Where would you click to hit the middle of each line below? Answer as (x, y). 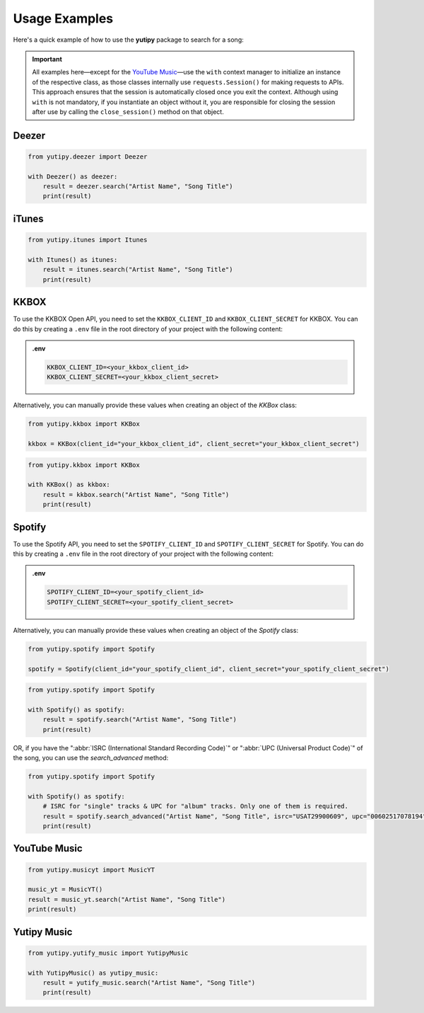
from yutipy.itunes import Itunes (88, 240)
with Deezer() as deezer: (73, 176)
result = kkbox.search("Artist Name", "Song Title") (136, 494)
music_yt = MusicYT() (65, 889)
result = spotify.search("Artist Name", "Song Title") (140, 720)
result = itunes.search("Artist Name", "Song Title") (138, 270)
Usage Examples (63, 18)
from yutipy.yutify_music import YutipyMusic (108, 953)
